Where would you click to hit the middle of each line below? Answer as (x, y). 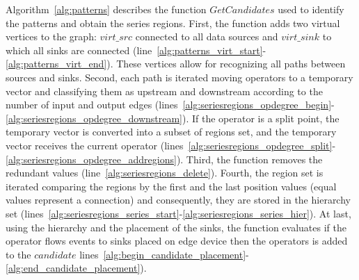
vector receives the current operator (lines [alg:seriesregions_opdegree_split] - (171, 145)
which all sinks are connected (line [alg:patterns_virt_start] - (136, 50)
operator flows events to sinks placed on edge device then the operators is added (177, 241)
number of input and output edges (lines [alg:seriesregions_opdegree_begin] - (170, 105)
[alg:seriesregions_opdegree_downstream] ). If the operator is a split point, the (173, 118)
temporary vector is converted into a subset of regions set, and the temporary (171, 132)
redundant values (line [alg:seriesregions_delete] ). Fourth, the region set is (165, 173)
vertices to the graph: (51, 36)
